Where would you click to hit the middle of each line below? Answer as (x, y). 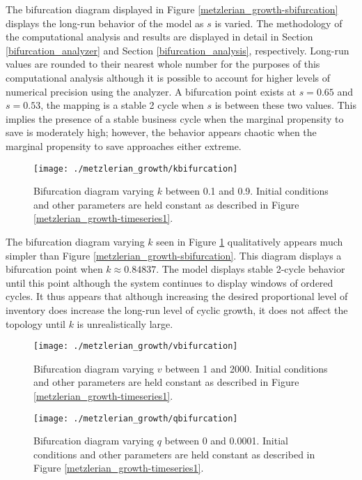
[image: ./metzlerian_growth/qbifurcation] (136, 418)
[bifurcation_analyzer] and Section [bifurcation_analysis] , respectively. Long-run (178, 50)
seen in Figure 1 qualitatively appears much (250, 241)
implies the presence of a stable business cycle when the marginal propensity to (175, 118)
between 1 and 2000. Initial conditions (246, 368)
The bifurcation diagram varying (75, 241)
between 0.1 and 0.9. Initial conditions (247, 191)
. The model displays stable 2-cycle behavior (251, 269)
